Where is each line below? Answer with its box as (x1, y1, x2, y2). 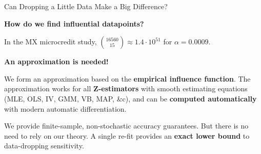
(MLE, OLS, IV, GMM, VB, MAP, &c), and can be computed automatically (4, 93, 257, 104)
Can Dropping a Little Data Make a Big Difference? (4, 1, 168, 11)
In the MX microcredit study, (4, 36, 97, 47)
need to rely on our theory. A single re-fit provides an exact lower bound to (4, 130, 250, 141)
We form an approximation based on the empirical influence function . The (4, 73, 251, 84)
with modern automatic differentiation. (4, 103, 127, 114)
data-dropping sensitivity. (4, 140, 84, 151)
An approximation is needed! (4, 56, 109, 67)
